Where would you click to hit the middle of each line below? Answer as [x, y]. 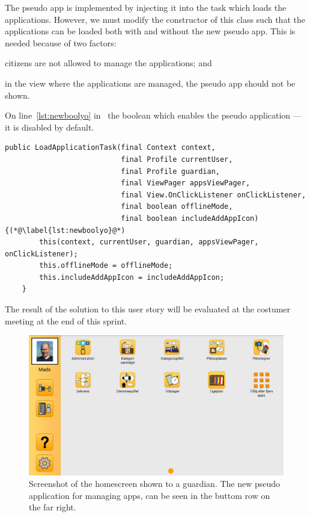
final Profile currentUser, [177, 159]
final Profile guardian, [170, 171]
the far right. [53, 507]
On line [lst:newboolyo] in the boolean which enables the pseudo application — [153, 115]
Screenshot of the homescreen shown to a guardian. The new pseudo [155, 484]
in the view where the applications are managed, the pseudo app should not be [150, 83]
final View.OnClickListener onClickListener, [214, 195]
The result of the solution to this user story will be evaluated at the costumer [148, 309]
